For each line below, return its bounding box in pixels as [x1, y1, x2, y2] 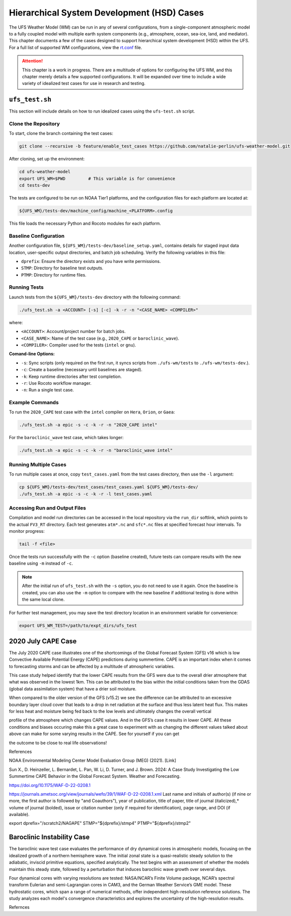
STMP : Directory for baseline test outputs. [21, 265, 104, 271]
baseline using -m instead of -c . [9, 560, 73, 566]
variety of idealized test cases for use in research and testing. [22, 81, 145, 86]
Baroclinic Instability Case [9, 833, 90, 841]
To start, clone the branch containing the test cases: [9, 131, 113, 136]
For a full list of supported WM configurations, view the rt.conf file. [9, 44, 143, 50]
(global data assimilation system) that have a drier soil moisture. [9, 686, 137, 691]
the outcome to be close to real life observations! [9, 740, 107, 746]
